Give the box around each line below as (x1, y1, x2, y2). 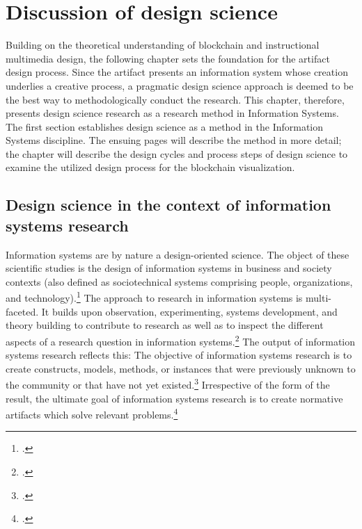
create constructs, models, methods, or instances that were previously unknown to (6, 361, 356, 375)
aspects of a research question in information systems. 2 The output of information (6, 332, 355, 348)
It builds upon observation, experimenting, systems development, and (41, 304, 338, 318)
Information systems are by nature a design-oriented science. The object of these (6, 247, 349, 261)
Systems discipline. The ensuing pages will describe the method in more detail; (6, 133, 342, 147)
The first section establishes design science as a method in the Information (6, 119, 324, 133)
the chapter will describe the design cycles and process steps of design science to (6, 146, 348, 161)
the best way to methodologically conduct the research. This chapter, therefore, (6, 92, 345, 106)
